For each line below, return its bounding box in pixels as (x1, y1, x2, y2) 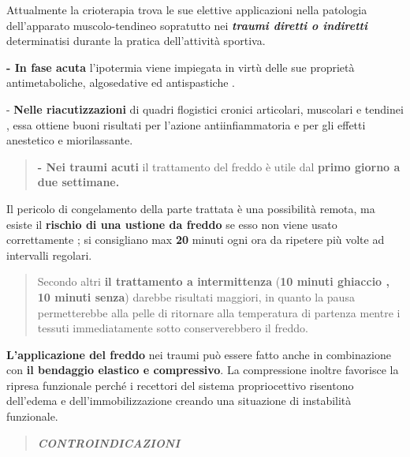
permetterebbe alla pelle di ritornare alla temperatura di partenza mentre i (37, 304, 401, 320)
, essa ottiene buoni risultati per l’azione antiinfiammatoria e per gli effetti (6, 116, 366, 133)
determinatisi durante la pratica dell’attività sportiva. (6, 32, 266, 49)
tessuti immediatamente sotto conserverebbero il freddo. (37, 320, 308, 336)
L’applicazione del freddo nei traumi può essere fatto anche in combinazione (6, 346, 391, 362)
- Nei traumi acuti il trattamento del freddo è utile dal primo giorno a (37, 158, 401, 174)
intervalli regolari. (6, 246, 92, 263)
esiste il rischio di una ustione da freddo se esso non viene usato (6, 215, 337, 232)
